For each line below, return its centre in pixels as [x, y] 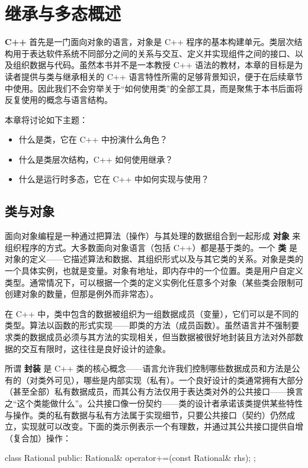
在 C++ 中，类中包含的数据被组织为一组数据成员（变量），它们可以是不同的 [152, 313]
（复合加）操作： [38, 438]
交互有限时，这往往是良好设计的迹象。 [96, 348]
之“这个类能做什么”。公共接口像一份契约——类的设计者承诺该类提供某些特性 [154, 403]
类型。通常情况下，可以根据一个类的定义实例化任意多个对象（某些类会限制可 [154, 282]
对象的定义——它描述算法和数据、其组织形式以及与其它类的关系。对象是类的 [154, 259]
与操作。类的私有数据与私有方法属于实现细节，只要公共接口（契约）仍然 [146, 414]
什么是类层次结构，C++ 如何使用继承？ [96, 159]
